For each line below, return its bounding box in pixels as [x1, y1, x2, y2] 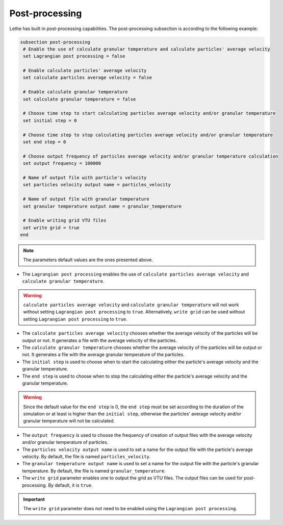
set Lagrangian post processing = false [23, 54, 125, 59]
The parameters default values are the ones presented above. [23, 257, 153, 263]
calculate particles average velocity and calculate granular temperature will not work [23, 302, 239, 308]
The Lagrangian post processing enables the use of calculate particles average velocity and [22, 271, 249, 277]
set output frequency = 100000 [23, 161, 101, 166]
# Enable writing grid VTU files [23, 217, 107, 223]
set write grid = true [23, 224, 80, 231]
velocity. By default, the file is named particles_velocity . [22, 454, 151, 460]
